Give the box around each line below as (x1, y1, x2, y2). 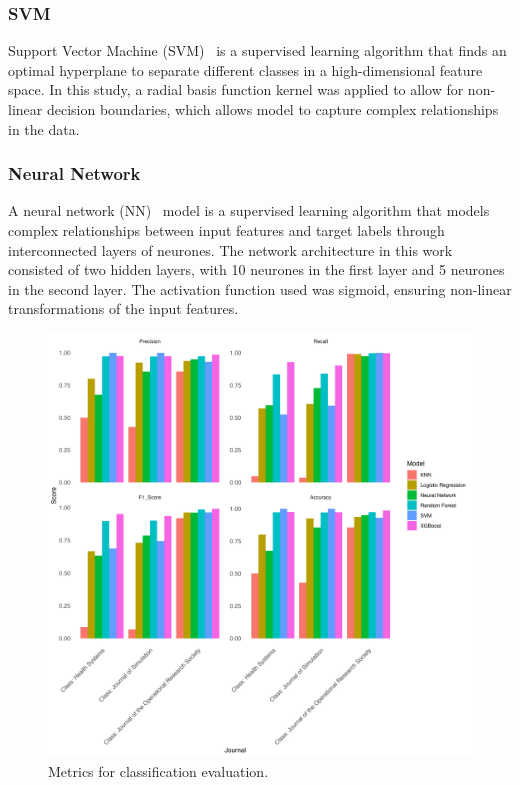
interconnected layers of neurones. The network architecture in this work (8, 239, 453, 260)
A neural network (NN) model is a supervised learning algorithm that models (8, 200, 490, 221)
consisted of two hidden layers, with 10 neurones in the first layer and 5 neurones (8, 259, 505, 280)
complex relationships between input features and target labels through (8, 220, 445, 240)
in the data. (8, 118, 80, 139)
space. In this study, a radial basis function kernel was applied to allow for (8, 79, 464, 100)
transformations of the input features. (8, 298, 239, 319)
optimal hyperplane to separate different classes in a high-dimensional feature (8, 59, 483, 80)
